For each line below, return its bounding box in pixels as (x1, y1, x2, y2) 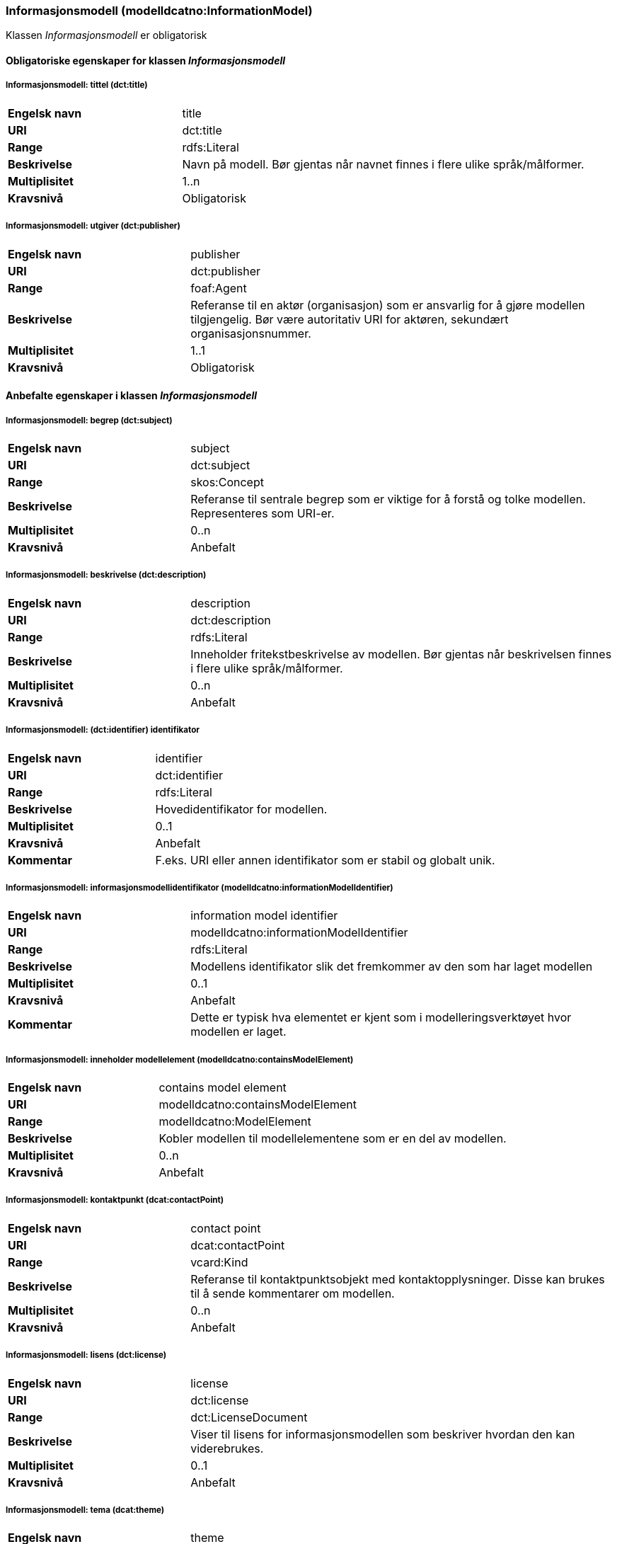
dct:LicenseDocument (190, 1409, 308, 1424)
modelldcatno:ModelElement (158, 1114, 311, 1129)
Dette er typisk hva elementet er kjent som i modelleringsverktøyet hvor (190, 1010, 572, 1025)
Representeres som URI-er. (190, 505, 335, 520)
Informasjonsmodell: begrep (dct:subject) (6, 415, 173, 425)
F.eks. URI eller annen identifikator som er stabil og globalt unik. (155, 852, 495, 867)
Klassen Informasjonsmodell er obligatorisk (6, 29, 207, 42)
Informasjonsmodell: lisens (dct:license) (6, 1350, 167, 1361)
